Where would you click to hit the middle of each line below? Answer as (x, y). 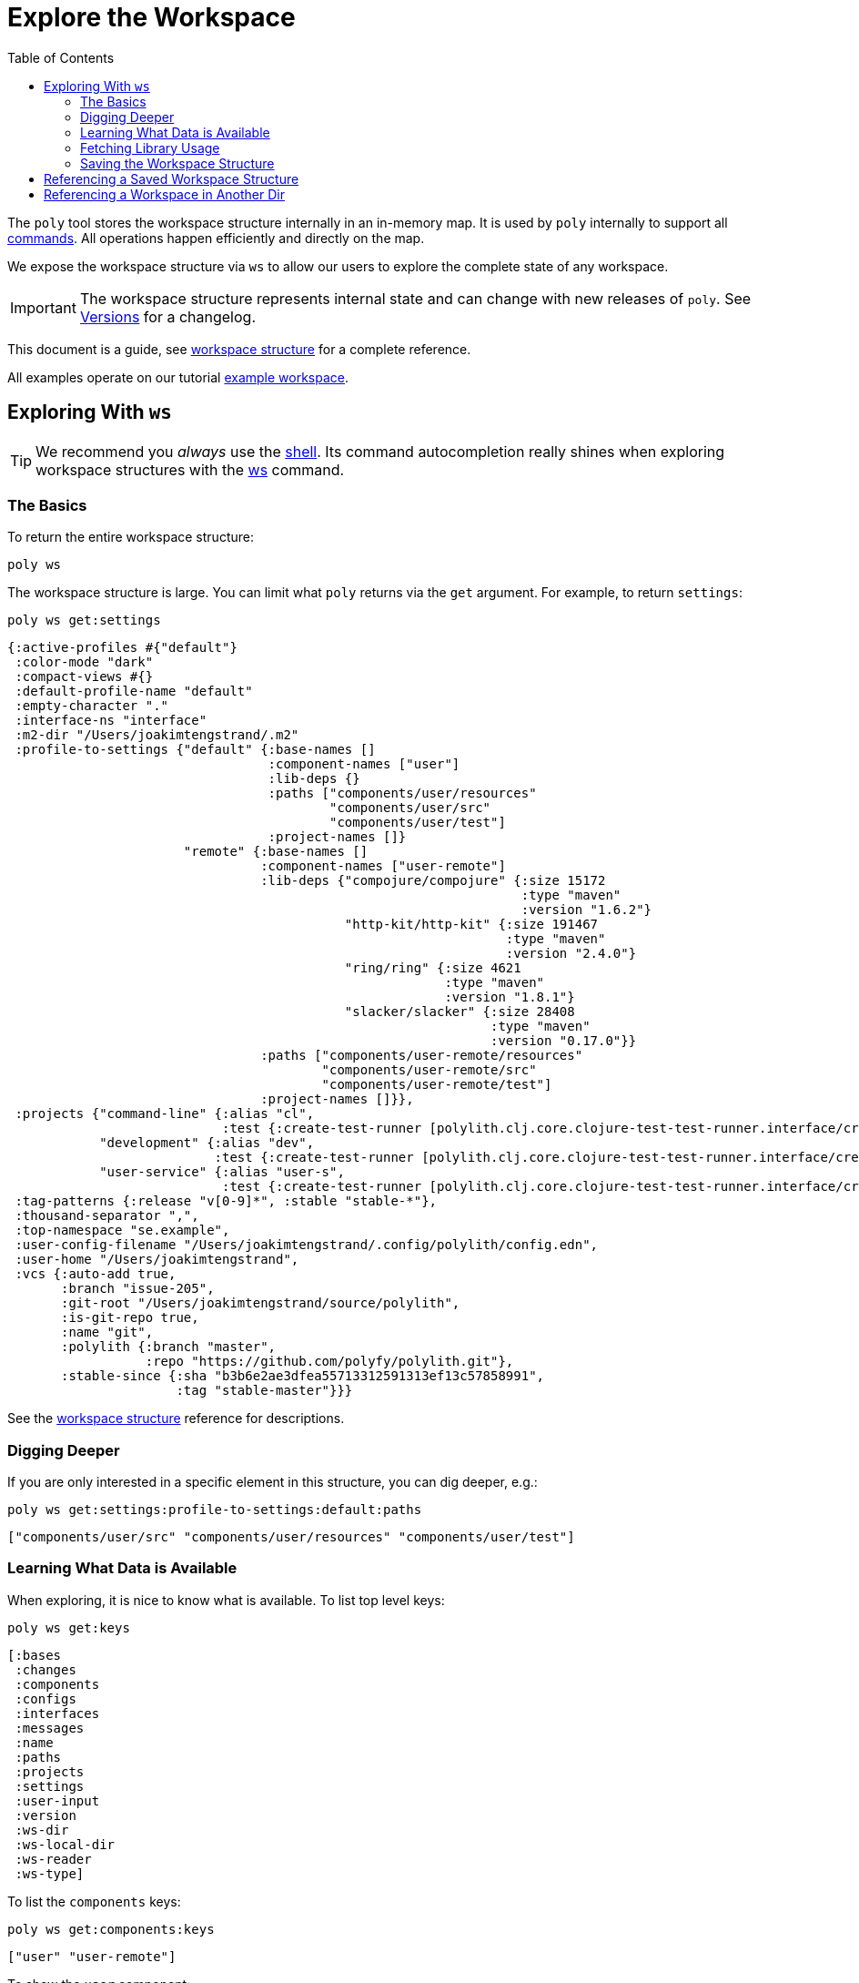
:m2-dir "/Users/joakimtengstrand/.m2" (157, 735)
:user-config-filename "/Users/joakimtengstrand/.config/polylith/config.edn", (307, 1245)
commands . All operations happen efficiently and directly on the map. (216, 238)
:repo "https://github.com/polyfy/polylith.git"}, (329, 1362)
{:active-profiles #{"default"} (122, 648)
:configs (45, 1698)
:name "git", (107, 1332)
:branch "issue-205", (138, 1289)
